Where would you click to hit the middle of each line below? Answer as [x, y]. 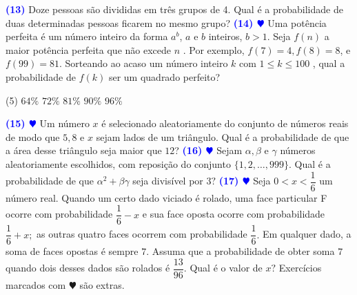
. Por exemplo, [214, 49]
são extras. [102, 284]
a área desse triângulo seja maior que [84, 150]
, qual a [329, 63]
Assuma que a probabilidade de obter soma [243, 251]
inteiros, [225, 36]
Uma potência [297, 22]
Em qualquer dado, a [307, 234]
